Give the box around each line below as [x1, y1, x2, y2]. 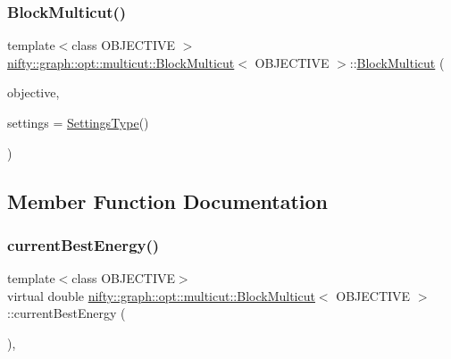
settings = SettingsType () [7, 113, 149, 131]
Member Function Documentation [7, 187, 329, 214]
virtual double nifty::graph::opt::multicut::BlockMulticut [7, 286, 315, 305]
